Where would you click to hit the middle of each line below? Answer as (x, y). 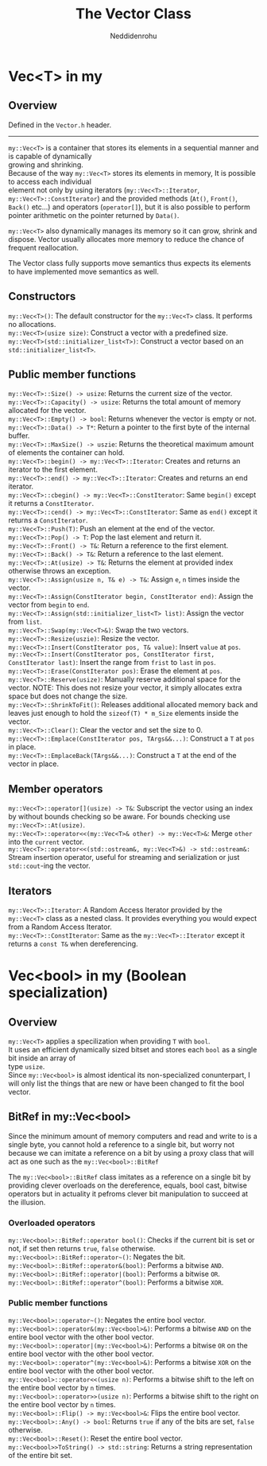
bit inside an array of (42, 1058)
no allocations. (32, 324)
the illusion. (27, 1202)
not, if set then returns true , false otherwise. (82, 1249)
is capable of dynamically (50, 156)
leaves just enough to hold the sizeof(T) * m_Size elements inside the (124, 714)
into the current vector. (46, 842)
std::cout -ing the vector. (50, 866)
